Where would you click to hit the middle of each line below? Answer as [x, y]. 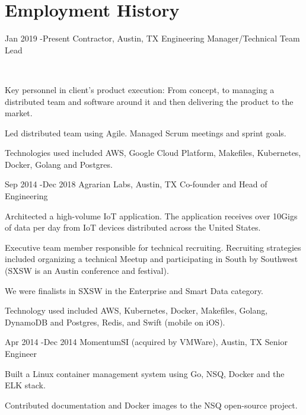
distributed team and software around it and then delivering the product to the [149, 101]
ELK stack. [25, 385]
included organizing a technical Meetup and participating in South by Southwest [152, 259]
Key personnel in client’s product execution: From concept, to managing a [140, 89]
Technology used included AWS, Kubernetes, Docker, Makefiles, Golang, [136, 310]
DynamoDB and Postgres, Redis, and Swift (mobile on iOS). [115, 322]
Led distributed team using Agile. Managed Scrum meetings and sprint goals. [146, 133]
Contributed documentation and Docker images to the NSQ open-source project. [151, 405]
